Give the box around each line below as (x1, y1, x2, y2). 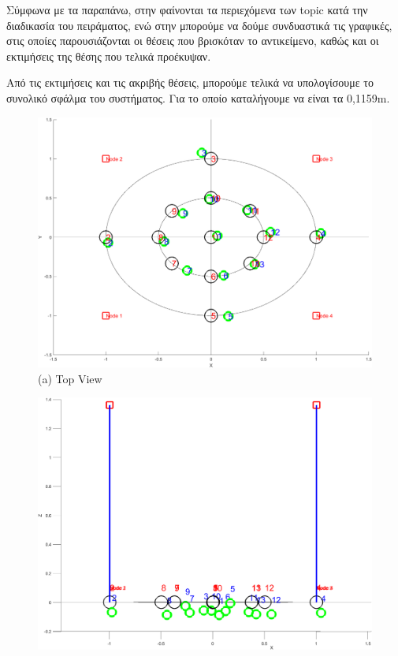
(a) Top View (38, 370, 102, 386)
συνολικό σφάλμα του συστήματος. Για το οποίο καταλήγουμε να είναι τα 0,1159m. (6, 89, 390, 106)
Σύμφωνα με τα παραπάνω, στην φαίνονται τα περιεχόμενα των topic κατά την (6, 2, 368, 17)
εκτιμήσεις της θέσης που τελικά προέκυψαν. (6, 47, 211, 64)
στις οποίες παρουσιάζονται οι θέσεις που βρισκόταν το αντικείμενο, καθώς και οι (6, 32, 379, 49)
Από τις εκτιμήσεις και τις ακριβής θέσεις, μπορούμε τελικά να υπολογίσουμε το (6, 74, 374, 91)
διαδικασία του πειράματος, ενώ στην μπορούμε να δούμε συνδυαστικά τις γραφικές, (6, 17, 392, 33)
